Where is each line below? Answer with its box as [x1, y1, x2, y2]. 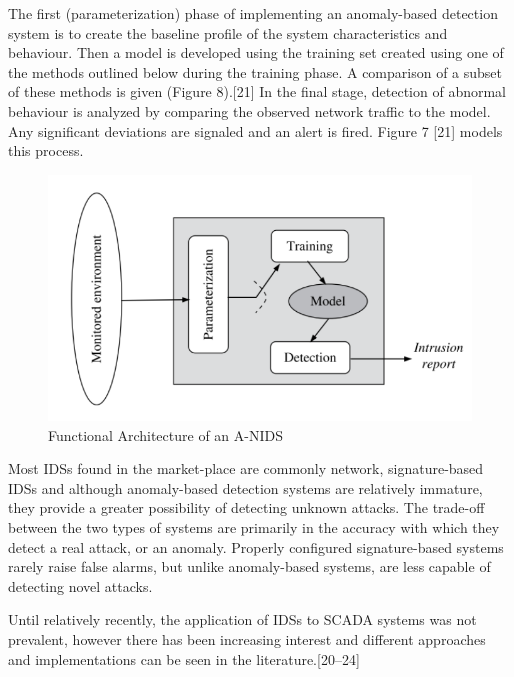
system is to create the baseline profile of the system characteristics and [8, 22, 448, 43]
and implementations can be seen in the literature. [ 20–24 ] [8, 648, 360, 669]
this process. [8, 140, 84, 161]
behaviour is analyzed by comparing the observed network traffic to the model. [8, 100, 491, 121]
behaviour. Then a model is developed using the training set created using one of [8, 42, 504, 63]
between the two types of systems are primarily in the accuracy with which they [8, 516, 500, 537]
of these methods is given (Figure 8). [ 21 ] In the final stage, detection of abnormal [8, 81, 506, 102]
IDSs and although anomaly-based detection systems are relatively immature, [8, 477, 483, 498]
